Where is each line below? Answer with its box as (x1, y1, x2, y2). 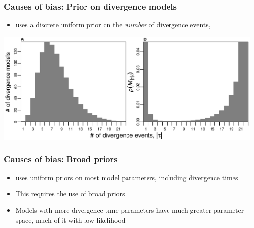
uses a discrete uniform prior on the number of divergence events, (15, 19, 211, 30)
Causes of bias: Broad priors (4, 153, 118, 165)
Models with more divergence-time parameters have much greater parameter (15, 205, 244, 215)
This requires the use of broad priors (15, 189, 125, 199)
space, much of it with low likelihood (15, 214, 126, 225)
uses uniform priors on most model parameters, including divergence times (15, 172, 238, 182)
